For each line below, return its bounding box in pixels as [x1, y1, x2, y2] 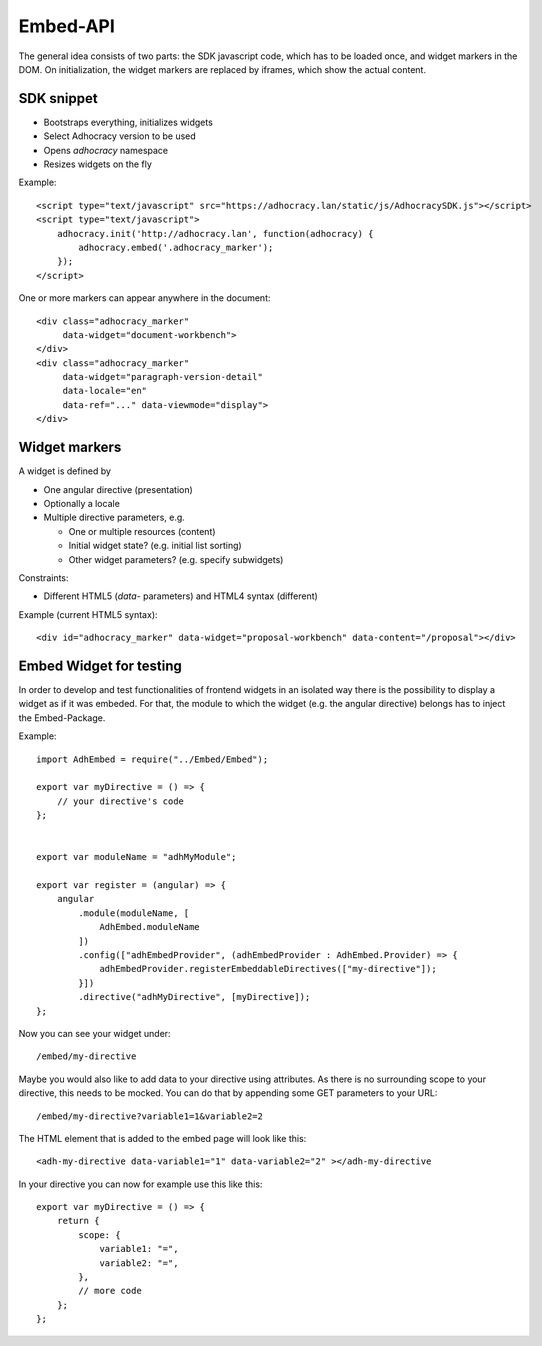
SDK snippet [18, 90, 99, 107]
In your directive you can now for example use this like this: [18, 1178, 263, 1190]
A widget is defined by [18, 465, 112, 477]
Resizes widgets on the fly [43, 158, 152, 170]
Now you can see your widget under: [18, 1027, 171, 1039]
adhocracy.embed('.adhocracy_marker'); [78, 241, 274, 253]
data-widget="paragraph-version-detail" [62, 371, 264, 383]
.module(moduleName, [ [78, 907, 190, 919]
